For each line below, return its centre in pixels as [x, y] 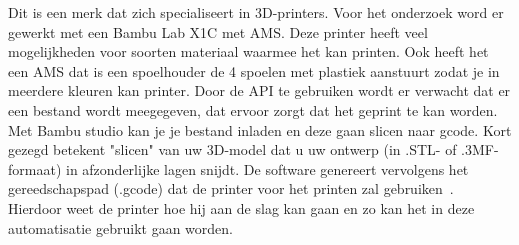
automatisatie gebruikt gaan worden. [120, 227]
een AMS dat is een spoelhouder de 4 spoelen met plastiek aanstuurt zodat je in [254, 70]
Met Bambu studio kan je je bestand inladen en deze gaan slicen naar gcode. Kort [260, 129]
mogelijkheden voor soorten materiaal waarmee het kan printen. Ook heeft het [248, 51]
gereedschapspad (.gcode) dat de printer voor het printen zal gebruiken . [231, 188]
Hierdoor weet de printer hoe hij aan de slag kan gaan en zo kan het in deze [241, 207]
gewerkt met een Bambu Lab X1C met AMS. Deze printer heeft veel [218, 31]
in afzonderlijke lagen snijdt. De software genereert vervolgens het [267, 168]
